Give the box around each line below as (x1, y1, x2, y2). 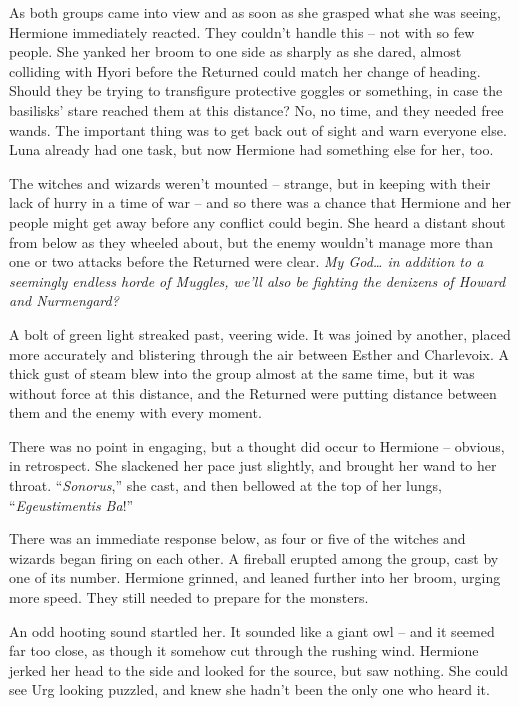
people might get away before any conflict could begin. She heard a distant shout (9, 211, 506, 232)
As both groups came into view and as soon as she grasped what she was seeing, (9, 2, 501, 22)
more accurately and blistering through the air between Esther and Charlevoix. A (9, 343, 509, 364)
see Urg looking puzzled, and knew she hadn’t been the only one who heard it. (9, 679, 490, 700)
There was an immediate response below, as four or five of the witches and (9, 528, 466, 549)
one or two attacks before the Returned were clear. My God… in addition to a (9, 251, 484, 272)
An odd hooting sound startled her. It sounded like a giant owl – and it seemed (9, 620, 495, 641)
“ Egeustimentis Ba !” (9, 494, 134, 515)
